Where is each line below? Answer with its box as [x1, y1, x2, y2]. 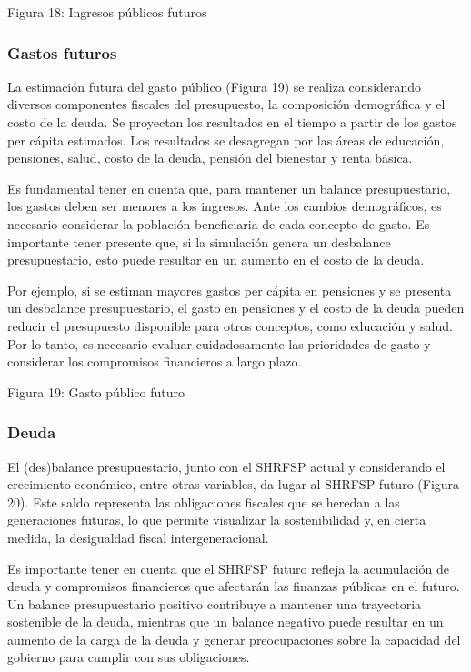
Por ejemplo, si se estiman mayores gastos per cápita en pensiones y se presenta [7, 280, 452, 299]
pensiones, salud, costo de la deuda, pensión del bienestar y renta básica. [7, 148, 413, 167]
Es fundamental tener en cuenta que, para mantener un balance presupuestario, [7, 178, 451, 197]
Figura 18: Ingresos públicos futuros [7, 3, 207, 21]
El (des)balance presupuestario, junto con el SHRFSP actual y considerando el [7, 456, 446, 476]
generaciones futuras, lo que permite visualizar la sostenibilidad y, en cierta [7, 510, 426, 529]
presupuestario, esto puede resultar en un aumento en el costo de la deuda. [7, 250, 425, 269]
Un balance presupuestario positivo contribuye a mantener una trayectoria [7, 594, 422, 613]
